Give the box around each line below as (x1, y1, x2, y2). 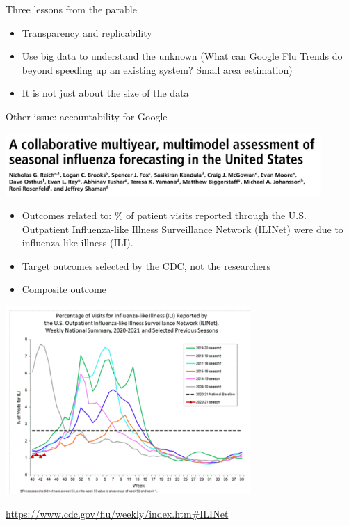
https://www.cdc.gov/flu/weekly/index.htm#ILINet (6, 506, 229, 520)
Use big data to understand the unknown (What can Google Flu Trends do (22, 49, 343, 63)
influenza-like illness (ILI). (22, 235, 133, 250)
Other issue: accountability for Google (6, 109, 168, 123)
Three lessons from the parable (6, 2, 137, 16)
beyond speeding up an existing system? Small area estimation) (22, 62, 293, 77)
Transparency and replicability (22, 25, 152, 40)
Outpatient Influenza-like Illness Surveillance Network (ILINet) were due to (22, 221, 343, 236)
